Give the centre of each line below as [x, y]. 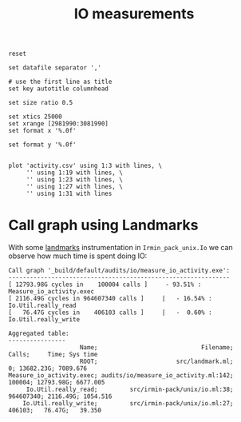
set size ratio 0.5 [41, 103]
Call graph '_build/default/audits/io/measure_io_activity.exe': [119, 271]
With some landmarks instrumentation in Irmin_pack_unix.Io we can [120, 248]
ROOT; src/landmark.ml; [156, 362]
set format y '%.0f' [43, 145]
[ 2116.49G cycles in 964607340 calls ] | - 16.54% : [111, 299]
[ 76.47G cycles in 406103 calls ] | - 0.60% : [111, 313]
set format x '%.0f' [43, 131]
